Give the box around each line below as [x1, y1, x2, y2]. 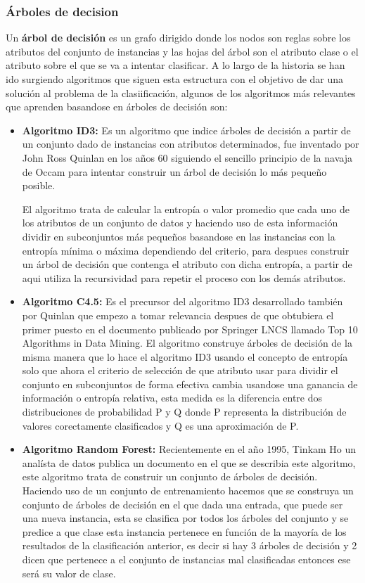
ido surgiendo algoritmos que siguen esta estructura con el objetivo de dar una [6, 72, 344, 86]
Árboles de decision [6, 2, 119, 20]
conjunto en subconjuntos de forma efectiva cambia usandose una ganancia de [22, 376, 358, 391]
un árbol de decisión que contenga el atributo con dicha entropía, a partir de [22, 257, 352, 271]
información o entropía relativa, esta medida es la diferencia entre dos [22, 390, 323, 405]
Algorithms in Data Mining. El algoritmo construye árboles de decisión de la [22, 335, 352, 350]
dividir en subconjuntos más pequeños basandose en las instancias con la [22, 229, 335, 243]
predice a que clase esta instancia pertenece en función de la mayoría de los [22, 524, 347, 539]
